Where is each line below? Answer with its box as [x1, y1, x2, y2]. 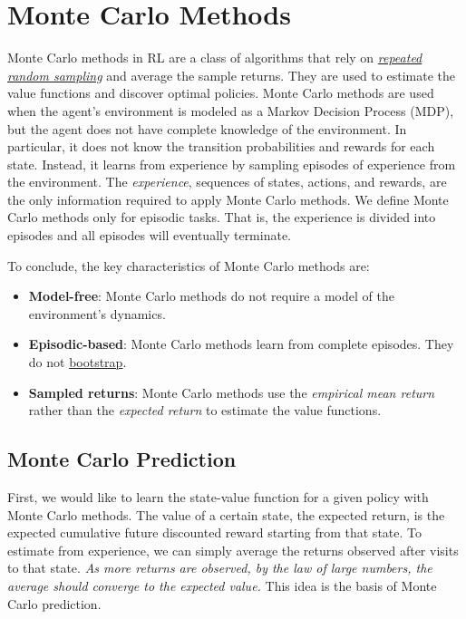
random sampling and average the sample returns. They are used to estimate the [7, 65, 455, 84]
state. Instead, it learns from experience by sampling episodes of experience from [7, 154, 456, 173]
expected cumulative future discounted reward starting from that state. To [7, 523, 422, 542]
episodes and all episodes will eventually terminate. [7, 226, 292, 245]
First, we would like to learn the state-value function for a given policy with [7, 488, 429, 507]
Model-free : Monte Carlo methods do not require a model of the [28, 286, 394, 305]
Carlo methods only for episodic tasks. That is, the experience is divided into [7, 208, 436, 227]
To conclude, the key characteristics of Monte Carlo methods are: [7, 256, 370, 275]
